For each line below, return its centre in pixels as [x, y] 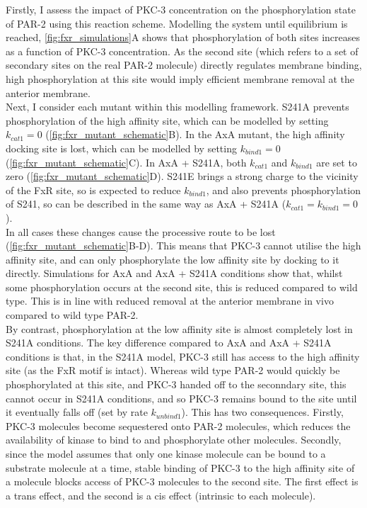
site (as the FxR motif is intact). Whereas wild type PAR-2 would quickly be [173, 370]
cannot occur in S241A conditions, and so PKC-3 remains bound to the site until [181, 398]
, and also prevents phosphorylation [283, 190]
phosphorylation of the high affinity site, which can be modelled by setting [167, 120]
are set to [337, 162]
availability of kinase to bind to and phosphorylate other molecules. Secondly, [174, 440]
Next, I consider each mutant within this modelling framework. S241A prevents [177, 107]
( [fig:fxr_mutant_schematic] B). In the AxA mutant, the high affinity [195, 134]
